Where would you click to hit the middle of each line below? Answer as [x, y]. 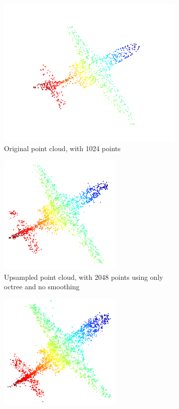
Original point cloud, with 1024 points [62, 148]
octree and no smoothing [42, 287]
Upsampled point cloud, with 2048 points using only [84, 277]
